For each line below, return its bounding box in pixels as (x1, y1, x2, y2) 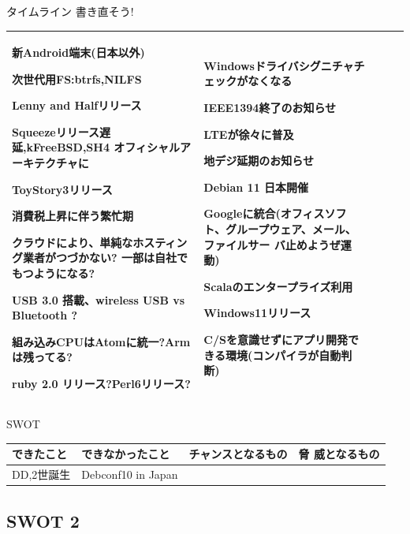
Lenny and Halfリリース (12, 97, 142, 114)
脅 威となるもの (298, 446, 380, 462)
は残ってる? (12, 349, 73, 365)
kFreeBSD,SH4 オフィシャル (26, 139, 181, 155)
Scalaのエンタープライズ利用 (203, 278, 353, 294)
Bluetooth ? (12, 307, 78, 323)
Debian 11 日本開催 (203, 178, 309, 195)
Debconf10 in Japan (81, 466, 178, 483)
